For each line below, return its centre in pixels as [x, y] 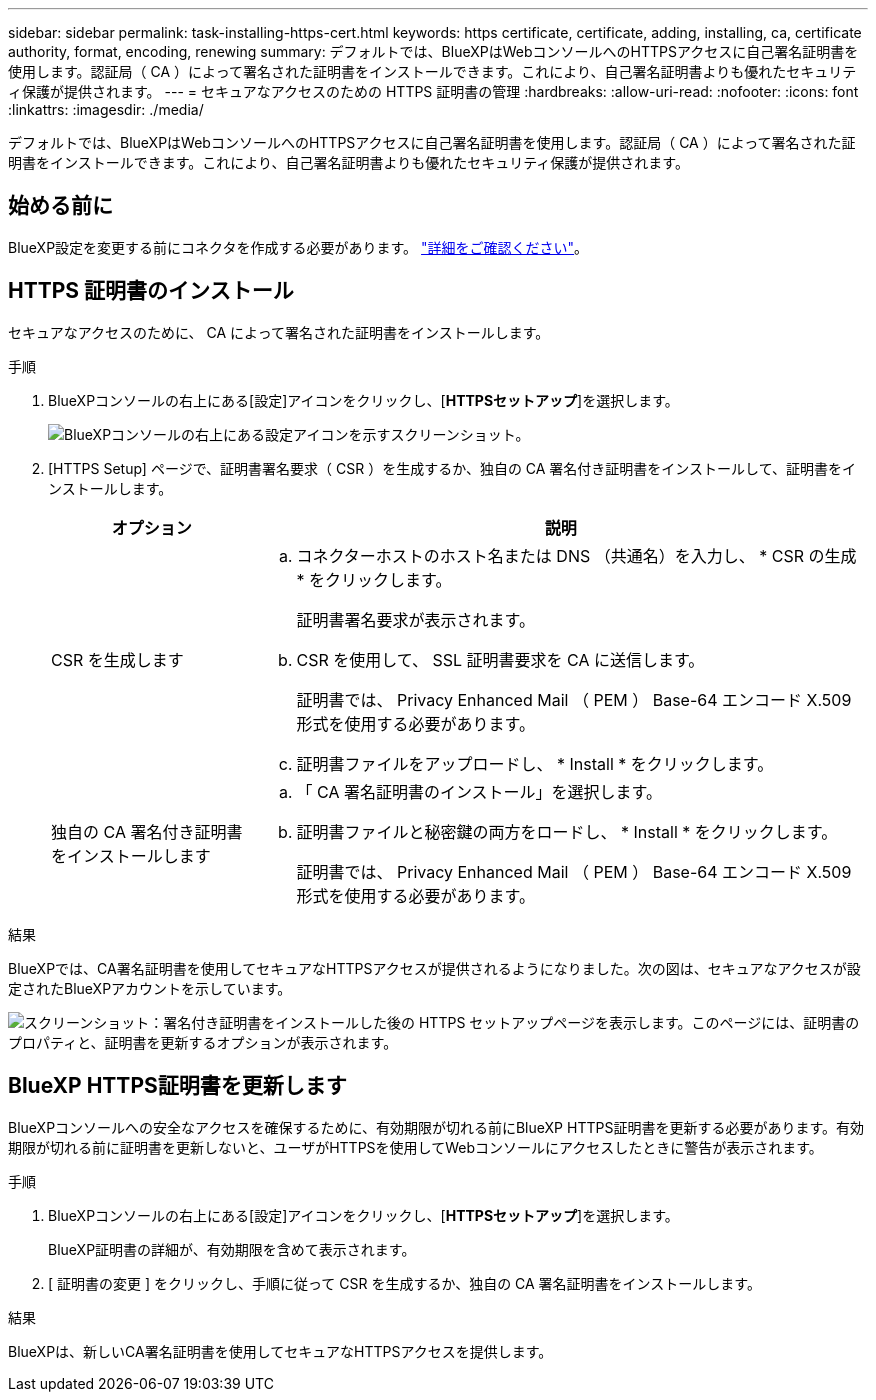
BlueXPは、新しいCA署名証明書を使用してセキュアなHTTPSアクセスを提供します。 [280, 1351]
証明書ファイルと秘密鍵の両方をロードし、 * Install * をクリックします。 [567, 831]
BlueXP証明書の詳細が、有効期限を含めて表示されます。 [232, 1249]
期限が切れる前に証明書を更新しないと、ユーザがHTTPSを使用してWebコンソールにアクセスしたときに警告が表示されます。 [415, 1147]
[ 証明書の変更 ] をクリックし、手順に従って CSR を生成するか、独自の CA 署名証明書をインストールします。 [404, 1283]
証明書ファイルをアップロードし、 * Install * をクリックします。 [535, 763]
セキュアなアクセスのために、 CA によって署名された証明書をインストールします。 [279, 332]
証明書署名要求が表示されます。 [415, 619]
